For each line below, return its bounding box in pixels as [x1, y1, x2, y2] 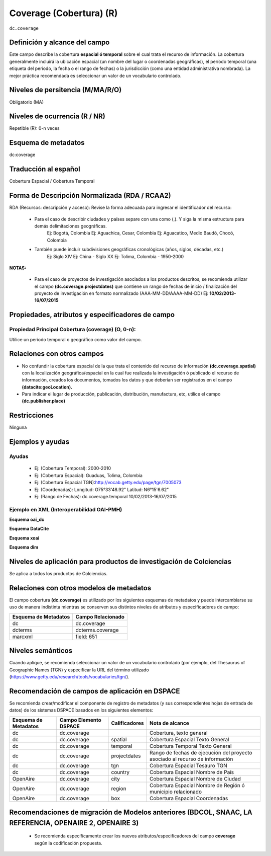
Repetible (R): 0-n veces [9, 125, 60, 131]
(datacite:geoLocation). [22, 384, 73, 390]
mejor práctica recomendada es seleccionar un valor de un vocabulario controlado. [9, 72, 182, 79]
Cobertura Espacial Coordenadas [150, 795, 228, 802]
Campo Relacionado [75, 613, 125, 620]
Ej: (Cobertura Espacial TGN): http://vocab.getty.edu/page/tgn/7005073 [34, 480, 182, 486]
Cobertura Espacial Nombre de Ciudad [150, 775, 241, 782]
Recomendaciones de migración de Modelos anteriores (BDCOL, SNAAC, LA [9, 808, 252, 817]
